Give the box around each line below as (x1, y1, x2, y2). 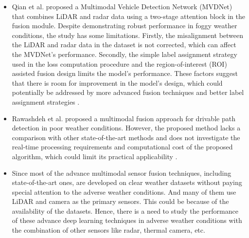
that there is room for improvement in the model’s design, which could (12, 77, 223, 88)
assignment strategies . (12, 96, 80, 107)
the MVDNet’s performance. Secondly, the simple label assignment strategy (12, 49, 237, 59)
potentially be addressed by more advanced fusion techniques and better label (12, 87, 244, 97)
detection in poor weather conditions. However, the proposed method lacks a (12, 123, 241, 133)
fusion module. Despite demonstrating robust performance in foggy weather (12, 20, 237, 31)
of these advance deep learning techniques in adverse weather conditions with (12, 215, 242, 225)
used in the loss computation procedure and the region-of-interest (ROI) (12, 58, 227, 69)
